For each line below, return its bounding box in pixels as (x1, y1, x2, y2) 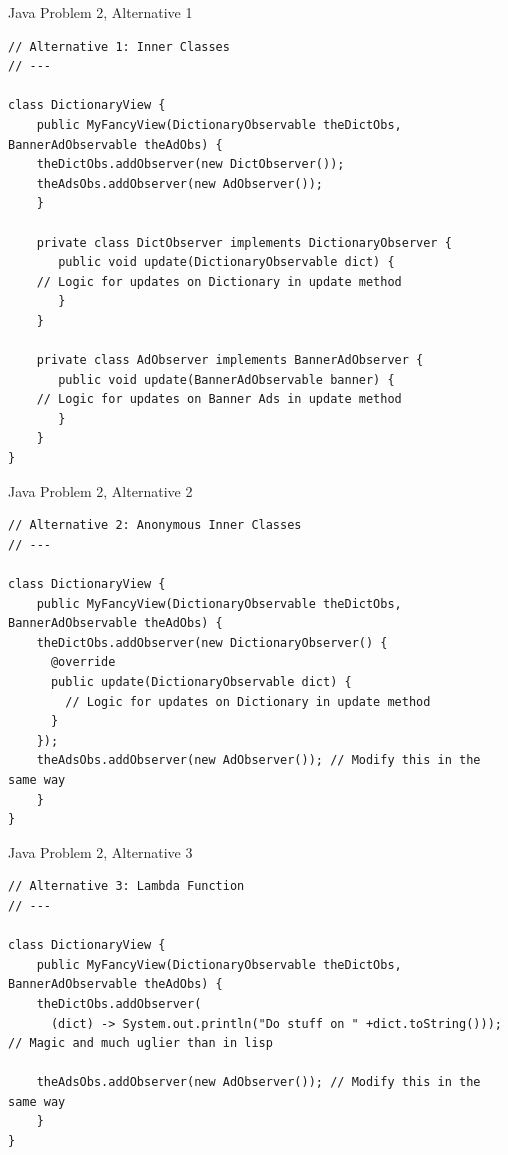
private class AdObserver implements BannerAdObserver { (36, 353, 424, 368)
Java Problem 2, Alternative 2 (8, 480, 193, 501)
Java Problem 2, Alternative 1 (8, 2, 193, 22)
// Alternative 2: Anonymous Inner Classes (8, 518, 302, 533)
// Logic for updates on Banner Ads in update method (36, 392, 402, 407)
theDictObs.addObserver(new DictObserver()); (36, 157, 345, 172)
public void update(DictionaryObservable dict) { (58, 255, 395, 270)
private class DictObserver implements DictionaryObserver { (36, 235, 452, 250)
